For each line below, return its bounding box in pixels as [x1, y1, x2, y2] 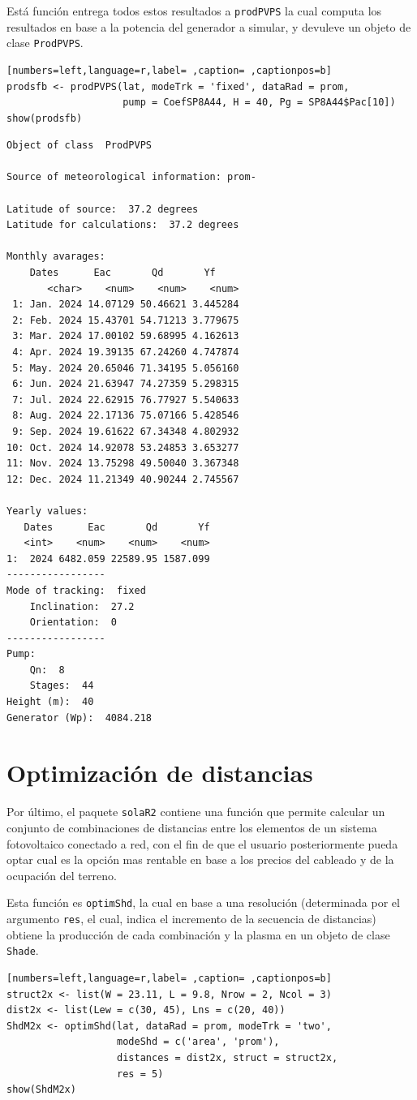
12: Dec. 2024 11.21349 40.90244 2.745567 [6, 473, 239, 485]
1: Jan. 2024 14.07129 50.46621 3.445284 [12, 299, 239, 311]
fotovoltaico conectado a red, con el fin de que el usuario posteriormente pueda [6, 835, 398, 852]
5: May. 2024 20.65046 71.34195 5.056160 [12, 362, 239, 374]
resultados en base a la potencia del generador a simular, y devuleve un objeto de [6, 18, 411, 35]
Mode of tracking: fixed [6, 584, 146, 596]
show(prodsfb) [6, 112, 83, 124]
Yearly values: [6, 505, 88, 517]
